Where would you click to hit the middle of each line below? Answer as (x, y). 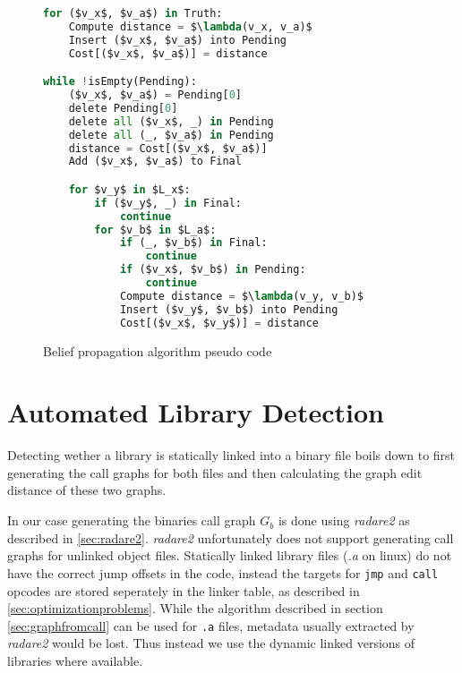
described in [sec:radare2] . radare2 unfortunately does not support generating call (231, 537)
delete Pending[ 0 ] (123, 108)
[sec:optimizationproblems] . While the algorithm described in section (195, 608)
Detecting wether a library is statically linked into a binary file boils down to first (231, 455)
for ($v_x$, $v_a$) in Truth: (133, 13)
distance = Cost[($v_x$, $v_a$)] (168, 148)
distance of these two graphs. (87, 490)
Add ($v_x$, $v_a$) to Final (155, 162)
